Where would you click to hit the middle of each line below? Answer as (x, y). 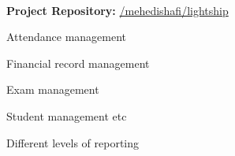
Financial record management (78, 63)
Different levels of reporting (73, 142)
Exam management (53, 89)
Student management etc (67, 115)
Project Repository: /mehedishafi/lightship (117, 10)
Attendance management (67, 37)
